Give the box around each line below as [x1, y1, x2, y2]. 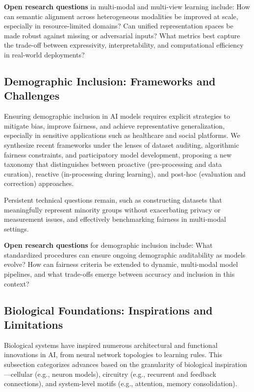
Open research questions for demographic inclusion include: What [4, 240, 213, 250]
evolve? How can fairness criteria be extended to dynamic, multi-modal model [4, 259, 238, 269]
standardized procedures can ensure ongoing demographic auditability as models [4, 249, 246, 260]
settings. [4, 223, 29, 234]
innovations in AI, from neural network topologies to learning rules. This [4, 349, 223, 360]
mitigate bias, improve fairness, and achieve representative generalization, [4, 120, 225, 131]
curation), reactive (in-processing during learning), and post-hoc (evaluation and [4, 168, 246, 179]
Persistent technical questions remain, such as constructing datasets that [4, 194, 222, 205]
